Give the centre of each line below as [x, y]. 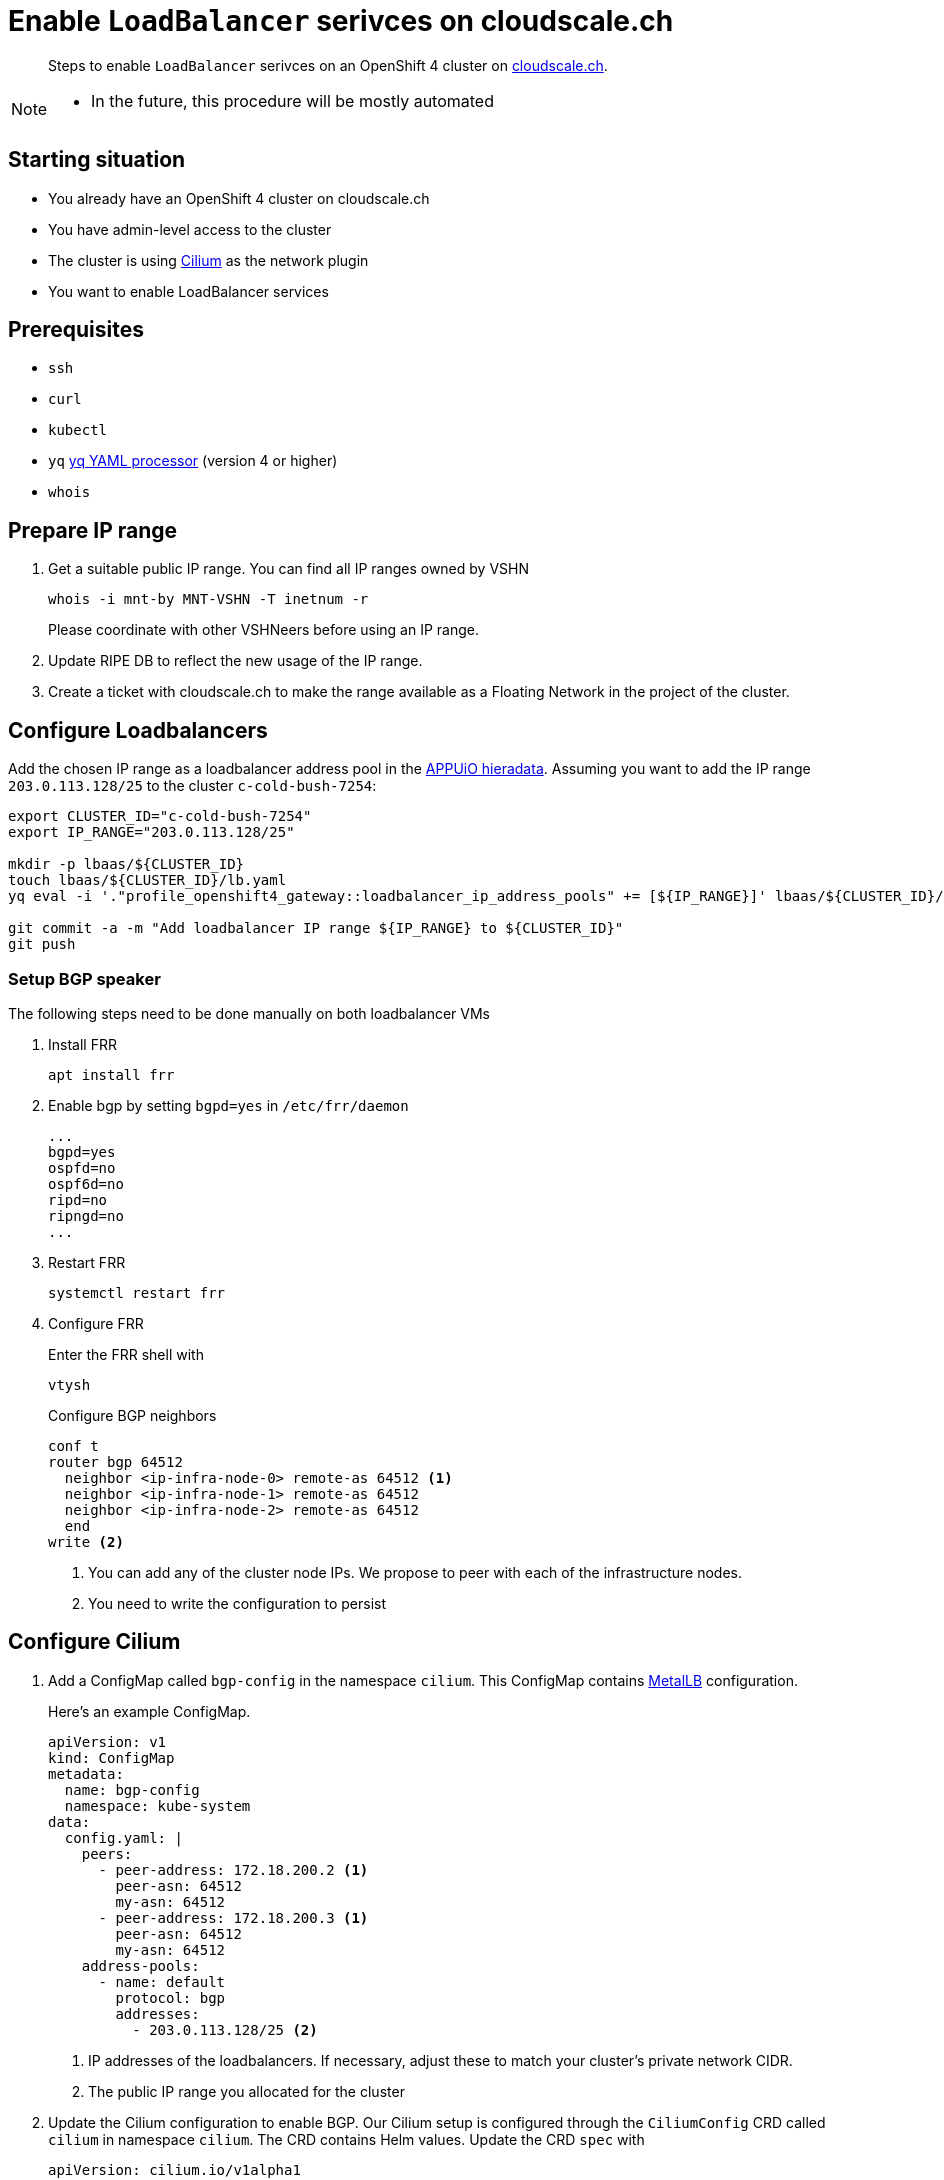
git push [42, 944]
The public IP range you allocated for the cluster [246, 2091]
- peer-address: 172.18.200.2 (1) [233, 1869]
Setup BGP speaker [84, 978]
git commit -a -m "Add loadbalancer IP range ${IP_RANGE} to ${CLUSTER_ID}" [316, 928]
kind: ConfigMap [111, 1757]
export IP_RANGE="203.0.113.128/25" [151, 832]
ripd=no [78, 1199]
